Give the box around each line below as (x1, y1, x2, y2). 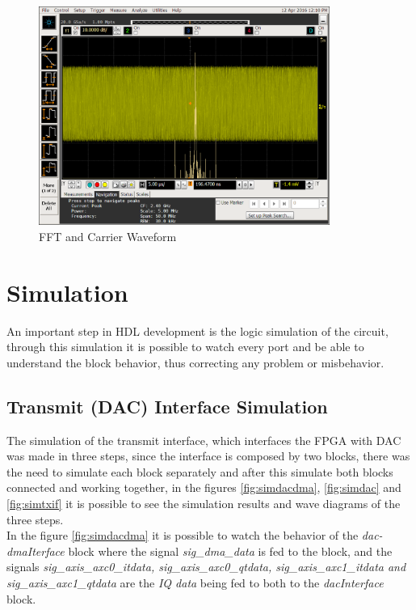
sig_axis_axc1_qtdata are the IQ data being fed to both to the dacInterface (6, 574, 384, 591)
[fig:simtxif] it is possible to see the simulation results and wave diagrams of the (6, 494, 401, 511)
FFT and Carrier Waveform (39, 227, 177, 244)
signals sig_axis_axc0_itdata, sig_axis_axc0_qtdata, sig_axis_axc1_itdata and (6, 558, 406, 575)
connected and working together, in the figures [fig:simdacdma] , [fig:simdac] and (6, 479, 401, 496)
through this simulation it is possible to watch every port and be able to (6, 338, 364, 355)
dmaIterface (6, 542, 65, 559)
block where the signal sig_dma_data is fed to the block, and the (68, 542, 393, 559)
